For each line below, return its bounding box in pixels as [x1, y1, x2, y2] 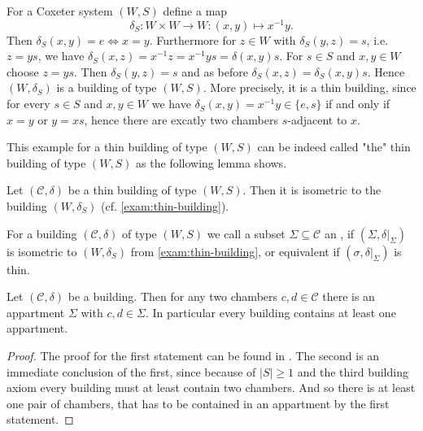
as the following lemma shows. [136, 154, 287, 171]
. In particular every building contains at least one [145, 303, 396, 320]
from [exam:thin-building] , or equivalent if [130, 242, 340, 259]
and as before [181, 63, 248, 80]
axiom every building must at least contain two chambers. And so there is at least [7, 379, 416, 396]
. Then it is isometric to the [242, 181, 382, 198]
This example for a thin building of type [7, 138, 207, 155]
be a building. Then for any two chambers [68, 288, 278, 305]
